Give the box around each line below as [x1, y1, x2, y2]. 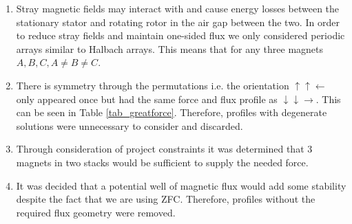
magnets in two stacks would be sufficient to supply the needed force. [16, 155, 309, 169]
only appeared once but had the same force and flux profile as [16, 91, 278, 106]
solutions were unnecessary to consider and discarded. [16, 118, 243, 133]
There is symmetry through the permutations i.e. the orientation [16, 78, 289, 92]
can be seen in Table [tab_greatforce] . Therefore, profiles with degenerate [16, 105, 327, 120]
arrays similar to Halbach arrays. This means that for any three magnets [16, 41, 324, 56]
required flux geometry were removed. [16, 205, 176, 219]
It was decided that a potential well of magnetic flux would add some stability [16, 178, 346, 192]
